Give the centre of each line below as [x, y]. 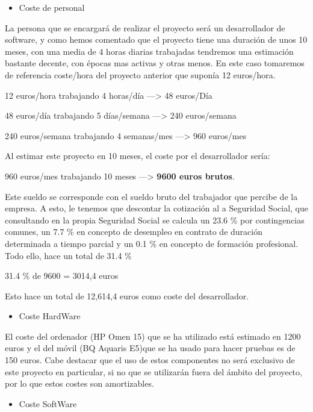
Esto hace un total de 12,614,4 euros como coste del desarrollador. [127, 295]
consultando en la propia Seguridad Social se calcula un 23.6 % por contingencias [155, 220]
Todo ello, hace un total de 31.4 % [68, 255]
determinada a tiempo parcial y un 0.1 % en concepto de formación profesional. [152, 243]
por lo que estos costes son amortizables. [79, 383]
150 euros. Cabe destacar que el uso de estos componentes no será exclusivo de [150, 360]
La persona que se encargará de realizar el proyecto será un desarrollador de [145, 27]
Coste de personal [52, 7]
